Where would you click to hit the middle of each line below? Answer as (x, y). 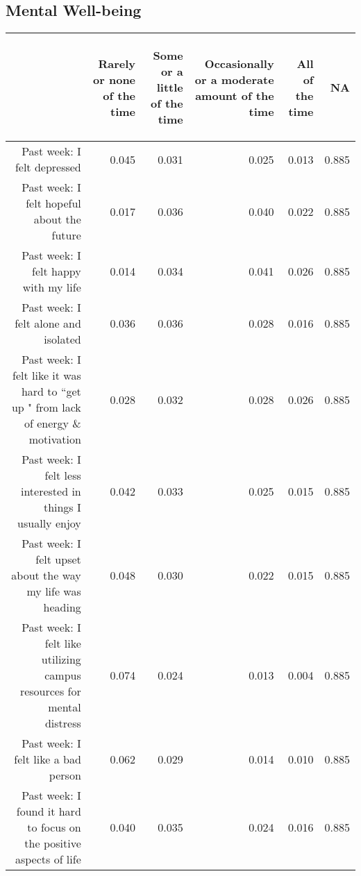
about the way (46, 575)
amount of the (235, 95)
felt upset (58, 559)
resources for (50, 691)
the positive (53, 843)
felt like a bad (48, 759)
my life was (54, 591)
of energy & (52, 423)
